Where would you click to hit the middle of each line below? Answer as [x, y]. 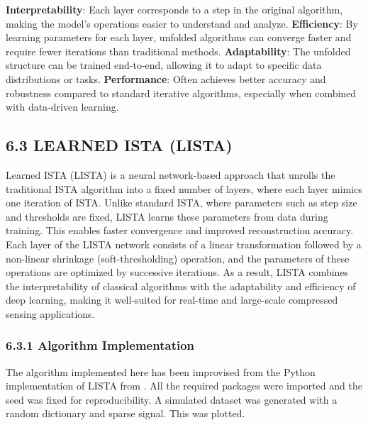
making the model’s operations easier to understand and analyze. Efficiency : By [182, 23]
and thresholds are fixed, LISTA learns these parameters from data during [167, 216]
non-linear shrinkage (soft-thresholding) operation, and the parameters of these [178, 258]
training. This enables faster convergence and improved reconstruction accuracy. [180, 230]
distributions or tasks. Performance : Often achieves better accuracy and [166, 78]
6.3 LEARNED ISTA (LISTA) [119, 145]
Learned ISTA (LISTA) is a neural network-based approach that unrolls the [171, 174]
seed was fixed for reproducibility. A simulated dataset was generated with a [172, 399]
